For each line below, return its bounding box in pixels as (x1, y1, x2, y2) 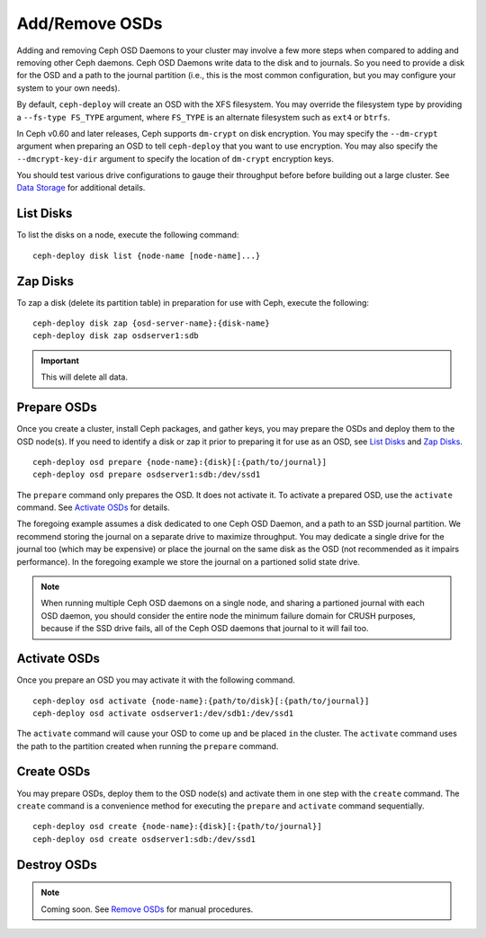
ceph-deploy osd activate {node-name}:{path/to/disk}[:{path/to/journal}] (32, 695, 370, 706)
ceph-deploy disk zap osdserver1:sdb (32, 331, 200, 341)
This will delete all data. (40, 371, 128, 382)
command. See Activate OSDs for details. (16, 502, 170, 513)
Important (40, 355, 80, 366)
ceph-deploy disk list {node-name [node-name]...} (32, 250, 261, 261)
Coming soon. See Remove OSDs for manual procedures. (40, 904, 254, 915)
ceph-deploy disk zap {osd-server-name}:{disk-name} (32, 318, 270, 328)
